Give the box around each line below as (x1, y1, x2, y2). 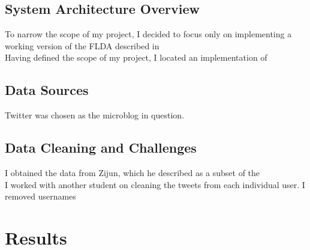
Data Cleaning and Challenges (5, 138, 197, 157)
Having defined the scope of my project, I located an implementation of (5, 51, 267, 64)
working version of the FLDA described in (5, 39, 159, 52)
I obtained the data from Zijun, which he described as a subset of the (5, 166, 260, 178)
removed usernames (5, 190, 76, 203)
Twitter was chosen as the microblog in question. (5, 109, 185, 121)
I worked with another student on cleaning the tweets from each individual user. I (5, 178, 305, 191)
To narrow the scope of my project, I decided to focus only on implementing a (5, 28, 292, 40)
